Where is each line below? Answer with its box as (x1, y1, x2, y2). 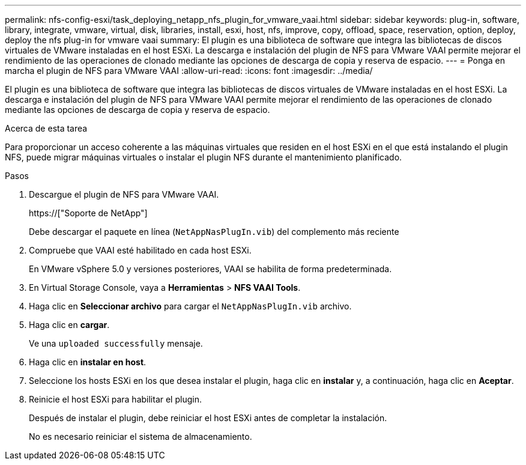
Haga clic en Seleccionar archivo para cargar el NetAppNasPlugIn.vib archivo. (29, 301, 352, 311)
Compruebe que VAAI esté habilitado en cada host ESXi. (29, 245, 252, 255)
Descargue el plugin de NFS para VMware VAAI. (29, 189, 219, 199)
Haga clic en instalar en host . (29, 357, 147, 367)
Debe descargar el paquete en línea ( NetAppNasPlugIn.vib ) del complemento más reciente (29, 226, 399, 237)
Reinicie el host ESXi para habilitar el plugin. (29, 394, 202, 404)
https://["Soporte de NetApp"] (29, 208, 148, 218)
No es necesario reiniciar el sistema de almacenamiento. (29, 431, 252, 442)
